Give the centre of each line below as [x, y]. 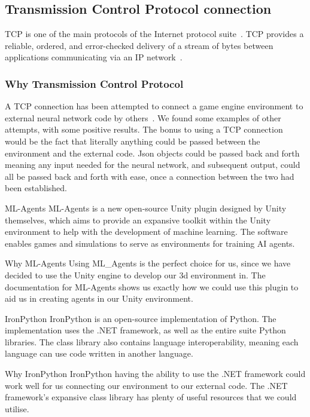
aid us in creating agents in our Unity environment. [99, 298]
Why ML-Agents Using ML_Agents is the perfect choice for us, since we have [148, 263]
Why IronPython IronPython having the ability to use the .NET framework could [155, 374]
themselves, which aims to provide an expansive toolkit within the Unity [138, 220]
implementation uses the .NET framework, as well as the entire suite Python [145, 330]
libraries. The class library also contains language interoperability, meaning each [152, 341]
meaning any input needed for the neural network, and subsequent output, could [153, 165]
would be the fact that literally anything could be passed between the [133, 141]
